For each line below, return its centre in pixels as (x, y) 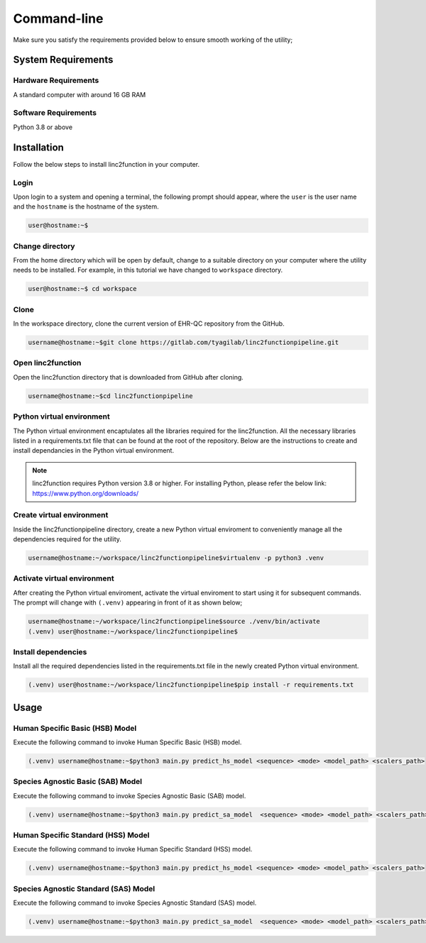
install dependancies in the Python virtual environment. (93, 451)
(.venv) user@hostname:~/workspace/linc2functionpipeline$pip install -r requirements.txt (191, 685)
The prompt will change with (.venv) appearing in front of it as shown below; (128, 602)
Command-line (58, 18)
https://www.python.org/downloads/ (86, 493)
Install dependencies (50, 651)
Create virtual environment (61, 515)
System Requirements (63, 60)
